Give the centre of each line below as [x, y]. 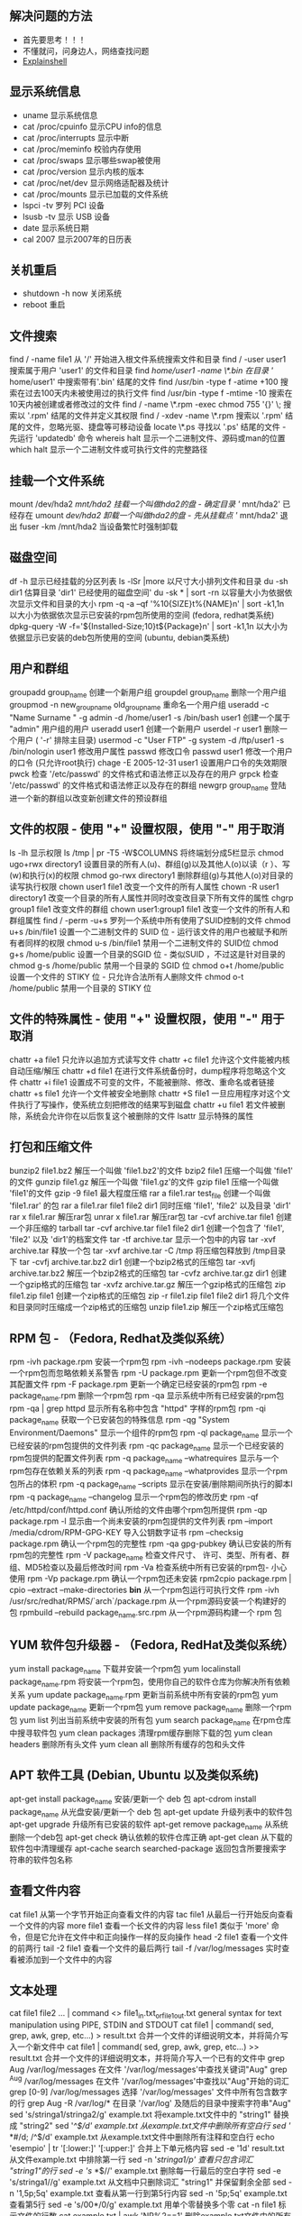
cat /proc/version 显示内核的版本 [83, 171]
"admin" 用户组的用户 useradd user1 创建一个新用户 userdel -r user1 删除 [145, 729]
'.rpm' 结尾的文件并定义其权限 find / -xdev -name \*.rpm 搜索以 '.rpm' [155, 416]
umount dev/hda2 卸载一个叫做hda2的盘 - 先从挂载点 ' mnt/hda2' [156, 516]
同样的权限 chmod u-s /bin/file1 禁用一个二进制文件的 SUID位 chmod [152, 943]
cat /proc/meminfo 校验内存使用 [82, 149]
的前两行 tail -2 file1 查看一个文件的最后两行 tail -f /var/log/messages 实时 [146, 1948]
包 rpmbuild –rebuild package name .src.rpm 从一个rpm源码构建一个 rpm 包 [146, 1614]
